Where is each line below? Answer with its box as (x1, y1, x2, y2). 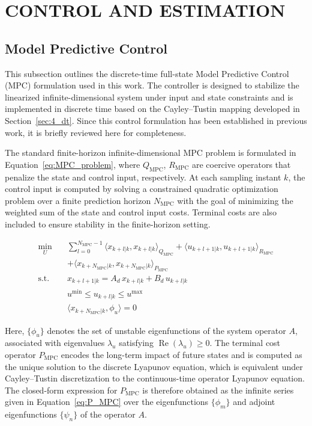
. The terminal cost (209, 336, 281, 349)
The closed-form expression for (5, 383, 118, 396)
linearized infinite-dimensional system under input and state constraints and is (5, 90, 293, 103)
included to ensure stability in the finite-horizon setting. (5, 217, 211, 230)
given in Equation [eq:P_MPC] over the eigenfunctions (5, 395, 209, 408)
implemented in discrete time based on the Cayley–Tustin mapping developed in (5, 102, 300, 115)
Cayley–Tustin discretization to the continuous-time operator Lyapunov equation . (5, 372, 305, 384)
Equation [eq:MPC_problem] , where (5, 158, 140, 170)
